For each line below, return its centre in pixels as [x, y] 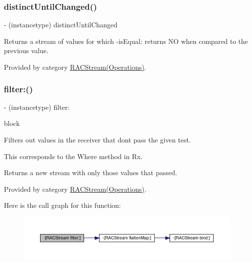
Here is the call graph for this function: [63, 205]
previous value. [26, 51]
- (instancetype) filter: [37, 107]
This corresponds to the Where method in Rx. [73, 156]
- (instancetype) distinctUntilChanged [61, 25]
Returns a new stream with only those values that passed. [91, 172]
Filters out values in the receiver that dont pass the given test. [97, 140]
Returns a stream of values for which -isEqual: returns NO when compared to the [126, 41]
